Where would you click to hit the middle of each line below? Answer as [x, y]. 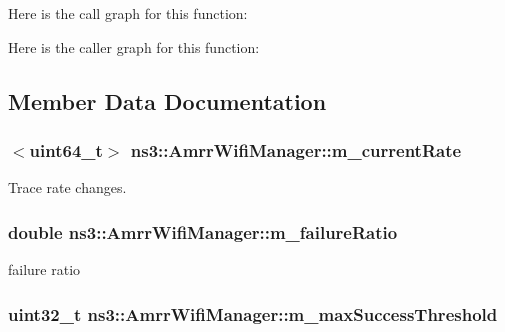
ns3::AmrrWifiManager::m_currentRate [296, 149]
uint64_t [66, 149]
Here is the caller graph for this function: [134, 46]
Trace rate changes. [67, 187]
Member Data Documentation [167, 100]
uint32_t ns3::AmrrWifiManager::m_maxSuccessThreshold [253, 313]
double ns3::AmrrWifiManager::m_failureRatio [203, 231]
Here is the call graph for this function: [128, 13]
